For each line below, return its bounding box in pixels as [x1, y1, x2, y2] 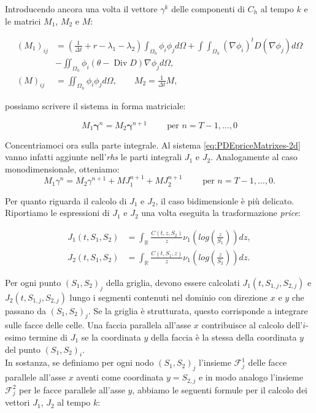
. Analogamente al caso [210, 150, 298, 163]
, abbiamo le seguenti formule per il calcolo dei [132, 383, 308, 396]
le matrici [5, 14, 41, 27]
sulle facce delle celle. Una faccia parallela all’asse [5, 318, 191, 331]
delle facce [248, 356, 287, 369]
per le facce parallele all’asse [19, 383, 125, 396]
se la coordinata [81, 331, 141, 344]
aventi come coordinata [76, 371, 164, 384]
